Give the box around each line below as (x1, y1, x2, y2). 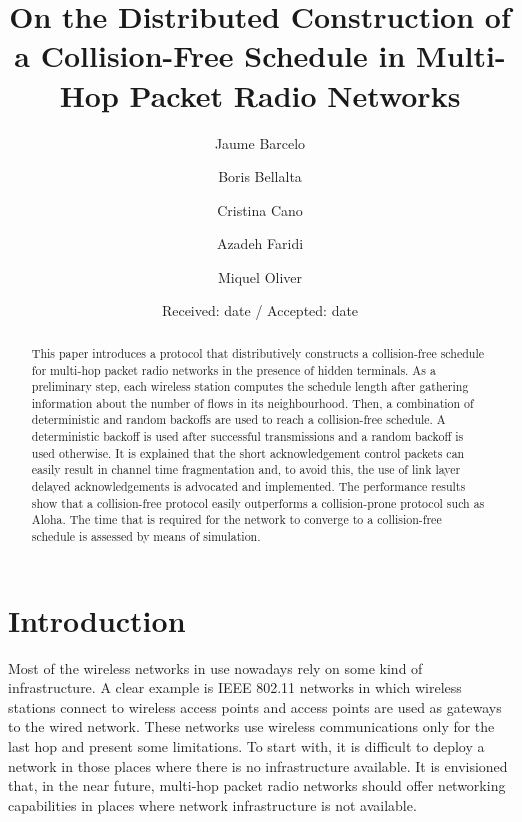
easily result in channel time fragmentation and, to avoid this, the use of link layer (31, 461, 461, 478)
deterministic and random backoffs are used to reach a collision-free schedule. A (31, 411, 446, 428)
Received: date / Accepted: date (161, 300, 359, 321)
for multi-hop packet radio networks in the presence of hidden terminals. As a (31, 361, 436, 378)
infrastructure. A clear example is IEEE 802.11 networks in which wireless (8, 677, 462, 698)
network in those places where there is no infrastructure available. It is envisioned (8, 755, 508, 776)
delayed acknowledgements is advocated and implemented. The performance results (31, 478, 466, 495)
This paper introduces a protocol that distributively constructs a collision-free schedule (31, 344, 484, 361)
